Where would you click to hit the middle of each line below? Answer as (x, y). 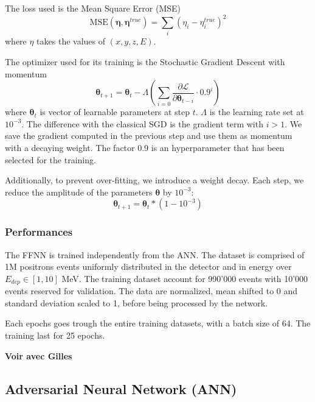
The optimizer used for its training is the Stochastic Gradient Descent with (145, 62)
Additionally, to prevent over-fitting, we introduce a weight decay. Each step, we (154, 180)
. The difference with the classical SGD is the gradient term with (142, 123)
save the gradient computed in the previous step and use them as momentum (149, 136)
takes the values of (71, 41)
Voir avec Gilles (39, 355)
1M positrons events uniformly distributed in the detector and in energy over (148, 266)
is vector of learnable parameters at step (115, 112)
